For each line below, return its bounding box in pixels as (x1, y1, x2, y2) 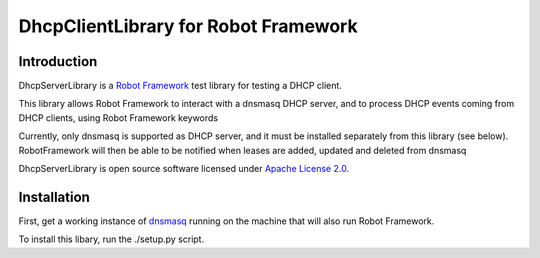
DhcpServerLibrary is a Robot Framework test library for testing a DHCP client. (18, 80, 342, 92)
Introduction (18, 53, 98, 70)
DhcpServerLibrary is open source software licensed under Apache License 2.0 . (18, 163, 350, 175)
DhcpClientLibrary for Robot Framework (18, 15, 359, 37)
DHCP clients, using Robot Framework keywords (18, 111, 219, 124)
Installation (18, 188, 90, 205)
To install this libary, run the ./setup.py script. (18, 233, 205, 245)
